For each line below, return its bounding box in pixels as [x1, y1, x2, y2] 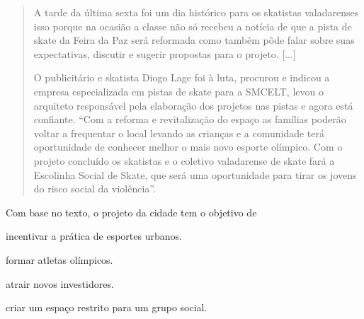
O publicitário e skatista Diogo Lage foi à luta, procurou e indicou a [33, 70, 330, 85]
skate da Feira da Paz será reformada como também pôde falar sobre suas [33, 33, 355, 47]
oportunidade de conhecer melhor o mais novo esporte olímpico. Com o [33, 139, 343, 154]
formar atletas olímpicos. [6, 252, 113, 267]
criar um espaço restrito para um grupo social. [6, 300, 207, 315]
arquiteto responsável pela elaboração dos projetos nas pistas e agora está [33, 98, 353, 112]
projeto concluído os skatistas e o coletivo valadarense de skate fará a [33, 153, 335, 168]
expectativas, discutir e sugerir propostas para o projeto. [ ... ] [33, 46, 296, 61]
